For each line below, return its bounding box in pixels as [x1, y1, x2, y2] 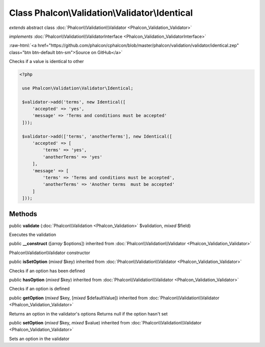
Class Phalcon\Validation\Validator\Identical [9, 7, 193, 18]
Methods [9, 209, 37, 218]
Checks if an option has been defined [9, 268, 85, 274]
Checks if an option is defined [9, 286, 70, 292]
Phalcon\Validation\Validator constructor [9, 250, 90, 256]
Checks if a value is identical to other [9, 58, 84, 64]
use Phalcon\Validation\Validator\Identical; [22, 85, 133, 91]
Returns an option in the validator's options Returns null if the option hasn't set [9, 311, 168, 317]
